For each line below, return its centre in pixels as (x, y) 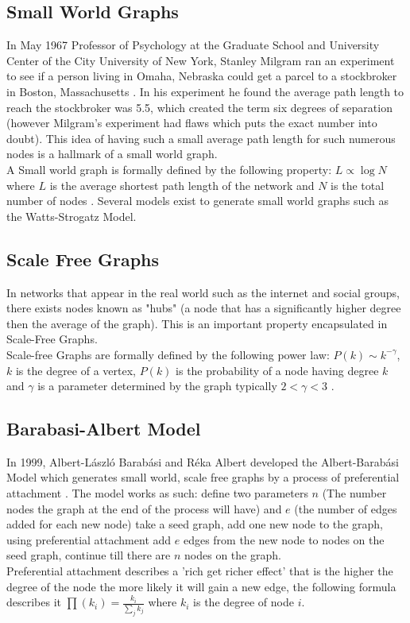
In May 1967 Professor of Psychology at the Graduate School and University (193, 45)
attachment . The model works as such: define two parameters (157, 493)
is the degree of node (244, 602)
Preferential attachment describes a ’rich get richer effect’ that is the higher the (200, 571)
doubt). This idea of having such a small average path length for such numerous (201, 138)
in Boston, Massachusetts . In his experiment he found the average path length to (205, 91)
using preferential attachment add (89, 539)
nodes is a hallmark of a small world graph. (112, 154)
